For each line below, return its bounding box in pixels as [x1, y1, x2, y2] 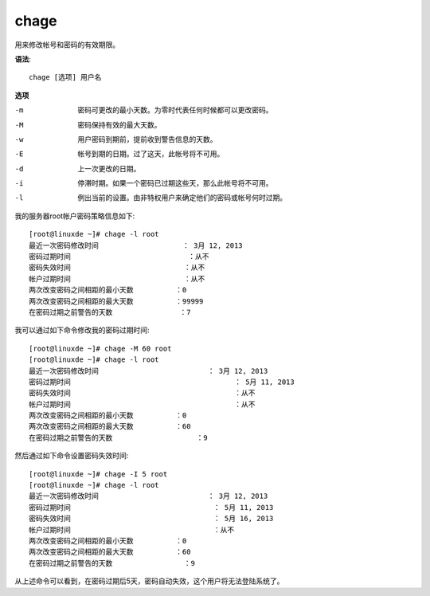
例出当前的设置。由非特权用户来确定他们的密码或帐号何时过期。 [77, 193, 287, 202]
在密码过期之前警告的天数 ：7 [29, 308, 191, 316]
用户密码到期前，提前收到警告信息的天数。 [77, 134, 217, 143]
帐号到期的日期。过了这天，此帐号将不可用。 [77, 149, 225, 159]
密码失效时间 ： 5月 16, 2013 [29, 514, 274, 523]
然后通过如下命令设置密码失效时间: [14, 451, 129, 461]
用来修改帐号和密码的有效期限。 [14, 40, 119, 49]
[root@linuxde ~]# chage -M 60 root [29, 343, 172, 353]
